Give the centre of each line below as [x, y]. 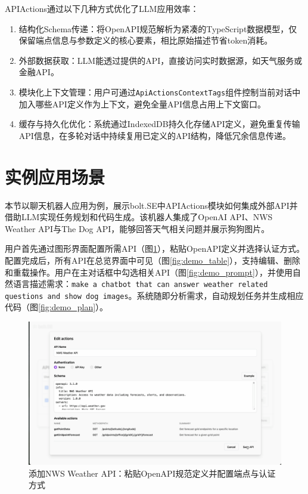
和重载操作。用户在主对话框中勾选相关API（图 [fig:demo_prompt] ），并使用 [149, 272]
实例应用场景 [55, 176]
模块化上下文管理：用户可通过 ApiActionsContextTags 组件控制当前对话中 [160, 92]
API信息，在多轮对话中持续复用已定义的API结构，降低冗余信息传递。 [155, 135]
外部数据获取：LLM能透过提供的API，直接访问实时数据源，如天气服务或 [161, 60]
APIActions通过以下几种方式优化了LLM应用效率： [102, 8]
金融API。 [39, 72]
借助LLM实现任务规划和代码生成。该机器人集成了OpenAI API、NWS [139, 217]
